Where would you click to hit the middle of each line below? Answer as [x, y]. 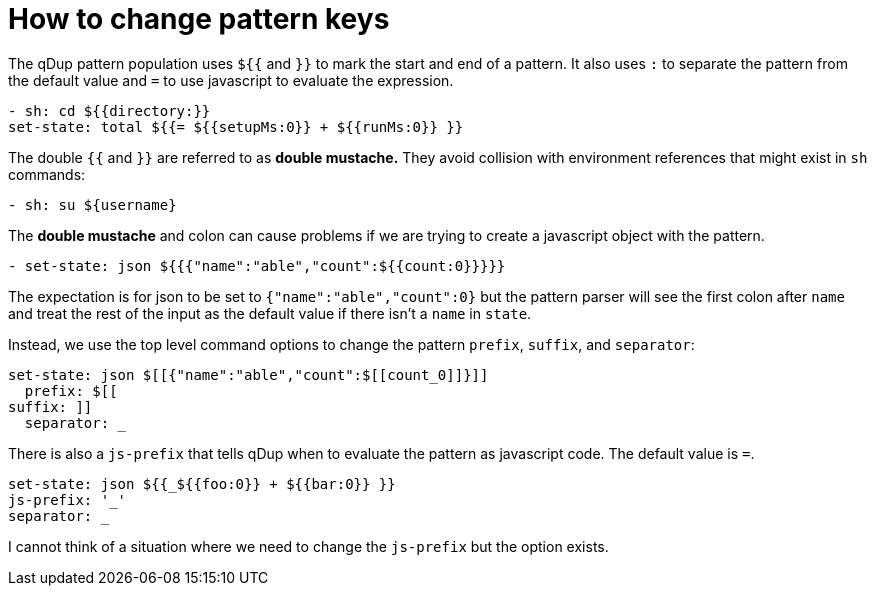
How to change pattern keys [199, 19]
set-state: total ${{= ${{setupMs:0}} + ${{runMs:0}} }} [236, 126]
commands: [47, 174]
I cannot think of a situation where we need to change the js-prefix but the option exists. [308, 546]
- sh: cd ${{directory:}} [109, 110]
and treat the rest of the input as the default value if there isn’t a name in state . [270, 313]
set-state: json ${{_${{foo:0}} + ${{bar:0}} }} [202, 483]
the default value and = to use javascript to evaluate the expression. [231, 80]
